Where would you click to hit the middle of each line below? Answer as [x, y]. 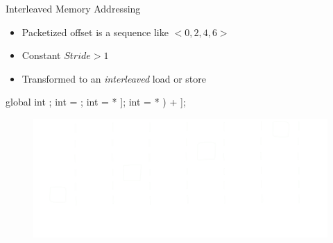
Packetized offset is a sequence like [95, 32]
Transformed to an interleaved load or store [114, 78]
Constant [41, 55]
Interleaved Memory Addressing [73, 8]
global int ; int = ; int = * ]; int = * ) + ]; [96, 102]
